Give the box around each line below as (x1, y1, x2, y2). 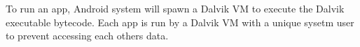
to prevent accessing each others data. (6, 28, 169, 43)
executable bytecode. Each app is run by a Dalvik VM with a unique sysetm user (6, 15, 354, 29)
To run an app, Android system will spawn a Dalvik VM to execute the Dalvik (6, 1, 345, 15)
